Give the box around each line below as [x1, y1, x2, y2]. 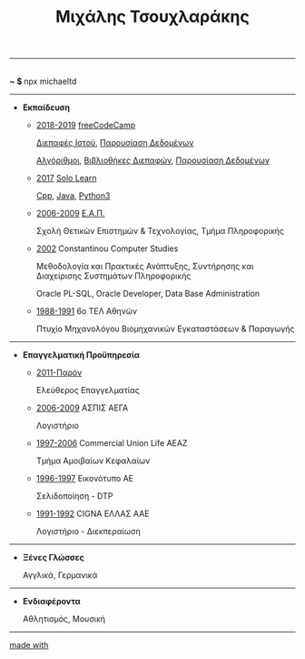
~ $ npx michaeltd [9, 76, 77, 87]
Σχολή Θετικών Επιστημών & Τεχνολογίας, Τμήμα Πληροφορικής [35, 226, 284, 237]
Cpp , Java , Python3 [35, 190, 111, 201]
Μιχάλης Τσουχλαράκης [55, 6, 250, 27]
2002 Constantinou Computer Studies [35, 243, 179, 254]
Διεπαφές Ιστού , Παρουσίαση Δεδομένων [35, 137, 194, 148]
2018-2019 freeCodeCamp [35, 120, 136, 131]
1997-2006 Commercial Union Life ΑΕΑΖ [35, 438, 188, 449]
